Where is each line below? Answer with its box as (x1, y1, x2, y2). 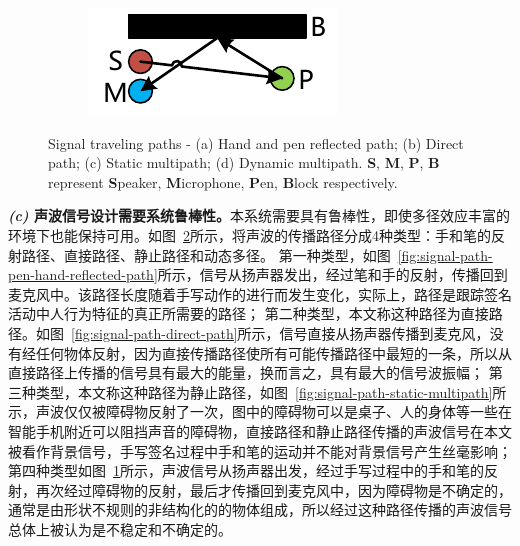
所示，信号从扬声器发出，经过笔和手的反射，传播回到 (157, 264, 508, 285)
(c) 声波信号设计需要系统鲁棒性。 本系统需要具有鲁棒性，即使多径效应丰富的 (8, 205, 511, 226)
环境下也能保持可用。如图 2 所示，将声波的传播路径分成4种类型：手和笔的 (8, 224, 491, 245)
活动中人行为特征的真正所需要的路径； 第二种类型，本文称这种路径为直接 (8, 303, 489, 324)
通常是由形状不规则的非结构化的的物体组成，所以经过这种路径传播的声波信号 (8, 499, 512, 520)
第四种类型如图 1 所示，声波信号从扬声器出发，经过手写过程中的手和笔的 (8, 460, 484, 481)
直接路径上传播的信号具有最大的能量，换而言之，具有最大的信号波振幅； (8, 362, 484, 383)
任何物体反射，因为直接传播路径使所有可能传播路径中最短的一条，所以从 (35, 342, 512, 363)
